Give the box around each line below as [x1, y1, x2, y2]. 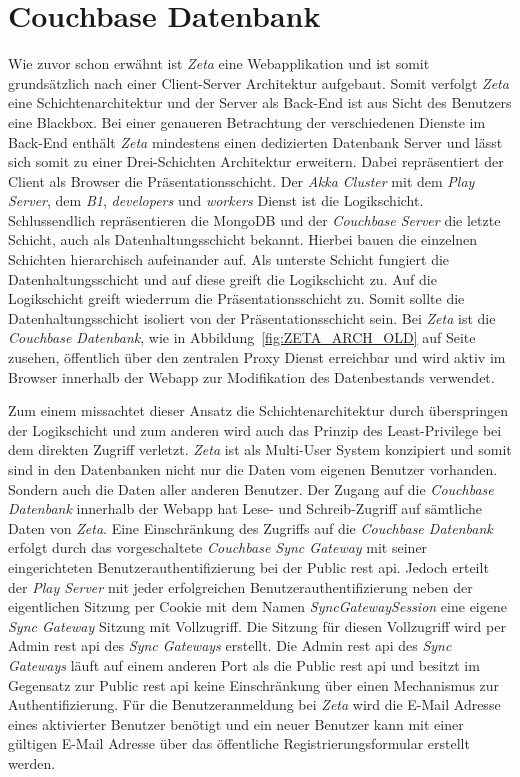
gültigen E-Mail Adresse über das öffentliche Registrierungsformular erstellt [8, 733, 470, 754]
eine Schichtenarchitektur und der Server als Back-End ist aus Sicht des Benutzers [8, 92, 512, 113]
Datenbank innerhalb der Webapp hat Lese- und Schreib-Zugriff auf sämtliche [8, 498, 482, 519]
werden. [8, 752, 56, 773]
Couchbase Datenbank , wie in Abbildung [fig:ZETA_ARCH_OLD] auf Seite [8, 327, 476, 348]
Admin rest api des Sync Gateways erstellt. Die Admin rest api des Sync [8, 635, 452, 656]
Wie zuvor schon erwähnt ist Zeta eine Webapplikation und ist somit [8, 53, 430, 74]
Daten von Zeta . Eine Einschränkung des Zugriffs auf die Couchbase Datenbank [8, 517, 493, 538]
